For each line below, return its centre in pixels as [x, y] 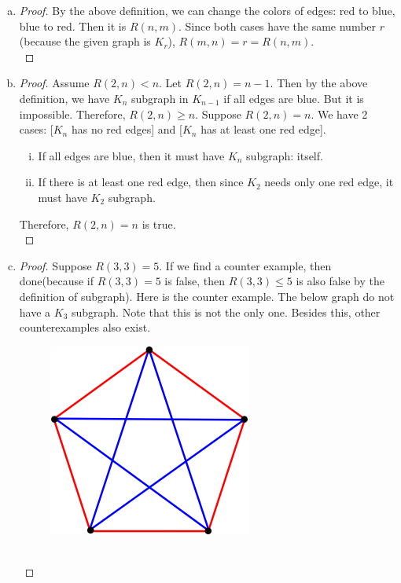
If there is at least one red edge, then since [141, 182]
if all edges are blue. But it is [294, 98]
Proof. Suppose [55, 265]
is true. [159, 224]
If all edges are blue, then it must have [131, 155]
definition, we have [64, 98]
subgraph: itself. [285, 155]
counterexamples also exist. [85, 327]
